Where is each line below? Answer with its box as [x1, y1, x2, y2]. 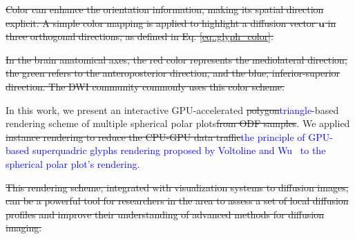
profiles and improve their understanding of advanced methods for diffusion [6, 207, 325, 221]
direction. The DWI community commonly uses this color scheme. [6, 79, 285, 93]
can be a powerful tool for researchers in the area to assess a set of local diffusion [6, 193, 349, 208]
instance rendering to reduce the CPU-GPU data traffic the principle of [6, 129, 305, 144]
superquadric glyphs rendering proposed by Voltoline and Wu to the [32, 143, 326, 157]
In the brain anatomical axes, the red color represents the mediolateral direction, [6, 52, 347, 66]
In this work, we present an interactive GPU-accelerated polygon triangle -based [6, 102, 339, 117]
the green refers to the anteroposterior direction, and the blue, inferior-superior [6, 66, 340, 80]
